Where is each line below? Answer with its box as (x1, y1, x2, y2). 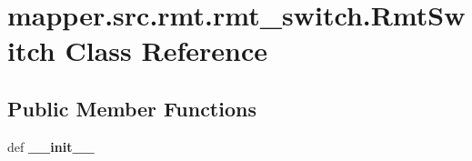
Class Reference (65, 32, 267, 69)
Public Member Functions (7, 94, 256, 122)
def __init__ (7, 136, 95, 156)
